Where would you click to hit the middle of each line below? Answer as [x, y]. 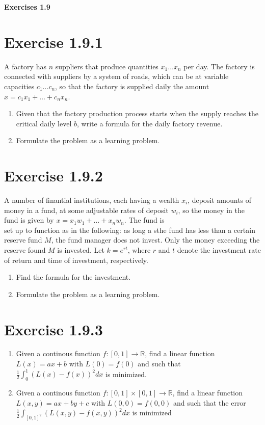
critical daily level [44, 123]
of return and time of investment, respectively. [76, 260]
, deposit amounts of [220, 200]
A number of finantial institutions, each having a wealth [92, 200]
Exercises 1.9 [27, 7]
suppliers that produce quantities [107, 66]
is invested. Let [81, 249]
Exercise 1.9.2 [54, 176]
